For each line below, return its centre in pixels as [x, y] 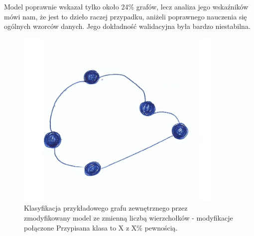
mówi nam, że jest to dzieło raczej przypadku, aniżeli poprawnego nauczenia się [126, 16]
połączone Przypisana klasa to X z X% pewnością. [101, 227]
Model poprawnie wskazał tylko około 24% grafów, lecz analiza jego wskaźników [126, 6]
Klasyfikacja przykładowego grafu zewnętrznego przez [106, 208]
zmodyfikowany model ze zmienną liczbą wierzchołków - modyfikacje [128, 218]
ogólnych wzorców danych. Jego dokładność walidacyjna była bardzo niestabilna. [127, 26]
